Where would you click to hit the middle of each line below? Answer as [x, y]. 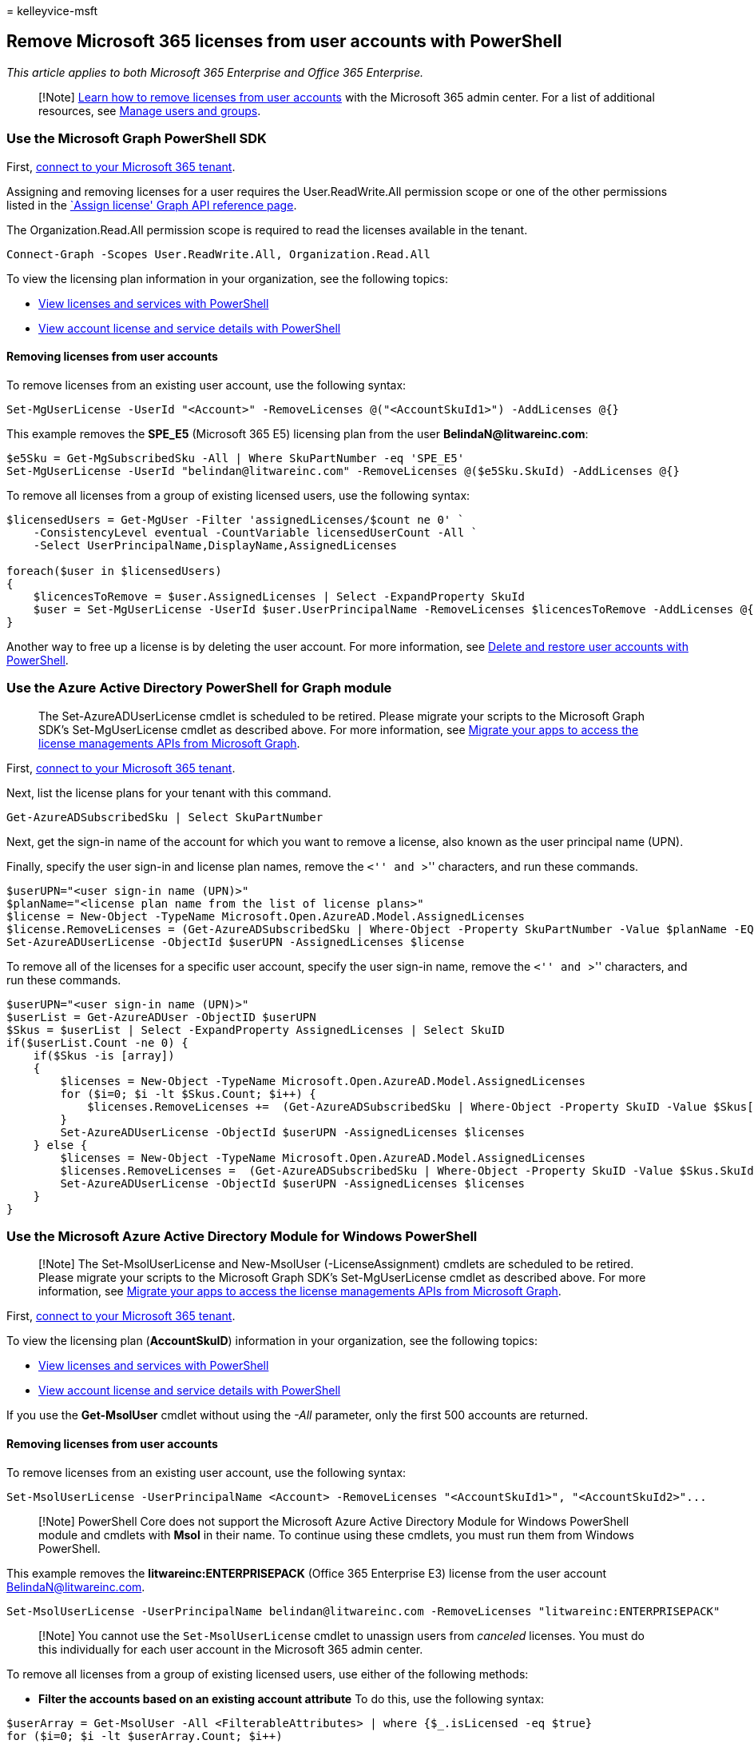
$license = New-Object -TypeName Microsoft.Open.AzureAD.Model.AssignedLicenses [266, 916]
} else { [60, 1145]
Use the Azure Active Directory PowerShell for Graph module [199, 688]
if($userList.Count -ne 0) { [97, 1042]
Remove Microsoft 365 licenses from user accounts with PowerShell [284, 42]
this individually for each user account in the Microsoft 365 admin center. [231, 1649]
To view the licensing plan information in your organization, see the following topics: [228, 278]
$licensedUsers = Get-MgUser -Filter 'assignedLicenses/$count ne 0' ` [236, 519]
